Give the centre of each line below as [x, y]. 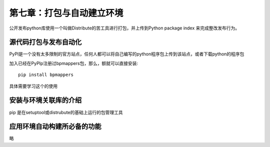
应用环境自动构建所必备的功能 [55, 127]
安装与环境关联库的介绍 [45, 100]
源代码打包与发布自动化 [45, 42]
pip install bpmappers [46, 75]
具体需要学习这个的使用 [33, 86]
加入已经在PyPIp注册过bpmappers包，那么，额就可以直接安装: [74, 63]
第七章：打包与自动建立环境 [66, 13]
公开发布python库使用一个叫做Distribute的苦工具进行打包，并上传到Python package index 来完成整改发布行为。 [124, 28]
